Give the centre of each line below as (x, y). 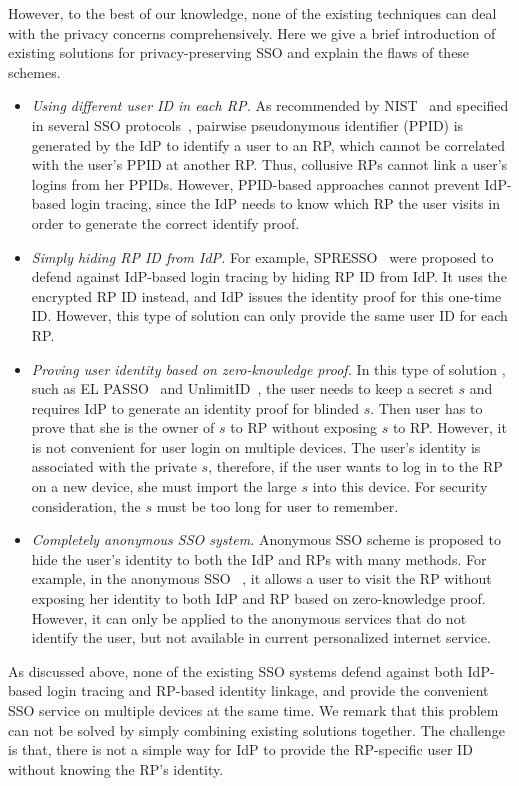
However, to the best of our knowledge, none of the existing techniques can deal (252, 13)
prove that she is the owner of (123, 427)
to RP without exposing (304, 427)
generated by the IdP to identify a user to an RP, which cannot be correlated (268, 144)
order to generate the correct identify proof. (165, 222)
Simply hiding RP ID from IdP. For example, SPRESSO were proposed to (262, 256)
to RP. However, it (449, 427)
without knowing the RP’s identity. (116, 768)
